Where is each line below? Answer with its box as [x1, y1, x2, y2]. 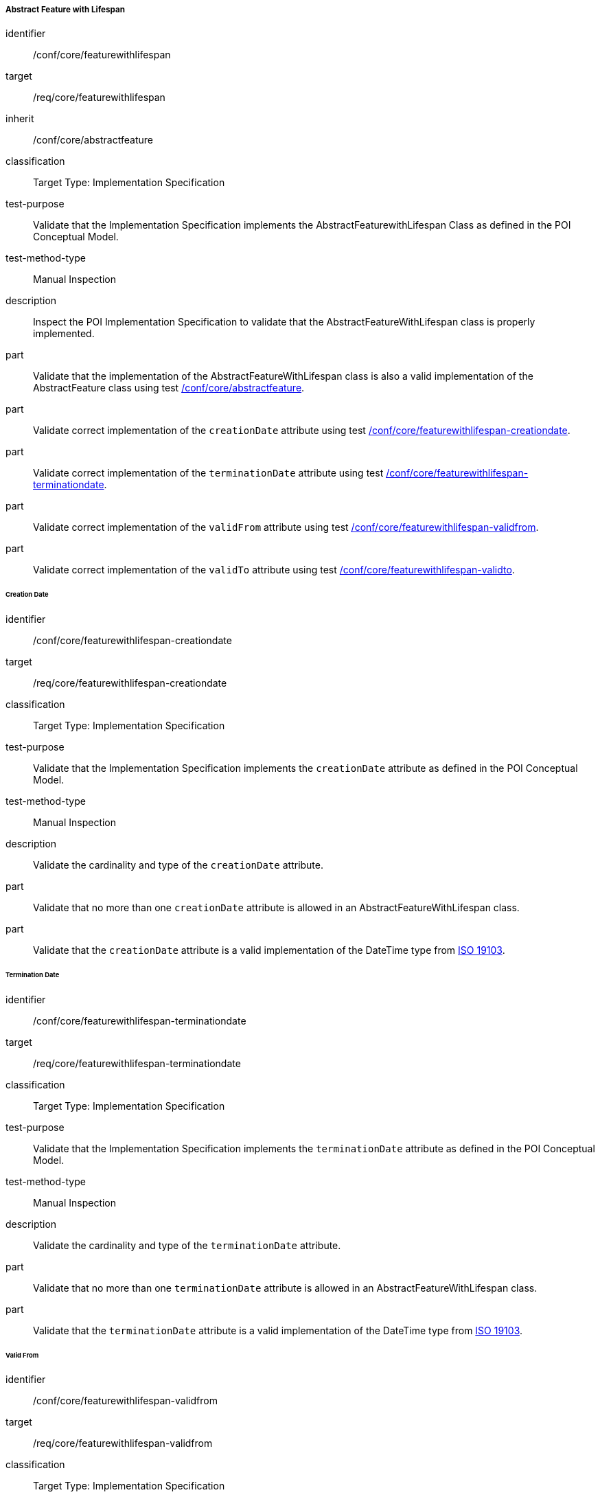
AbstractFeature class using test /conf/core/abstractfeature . [33, 382, 305, 394]
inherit [5, 113, 34, 125]
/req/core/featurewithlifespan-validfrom [33, 1437, 213, 1450]
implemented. [33, 328, 95, 340]
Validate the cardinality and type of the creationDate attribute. [33, 859, 324, 871]
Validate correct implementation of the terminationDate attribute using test [33, 467, 384, 479]
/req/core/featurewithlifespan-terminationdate [33, 1057, 241, 1069]
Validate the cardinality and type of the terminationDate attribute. [33, 1239, 341, 1251]
